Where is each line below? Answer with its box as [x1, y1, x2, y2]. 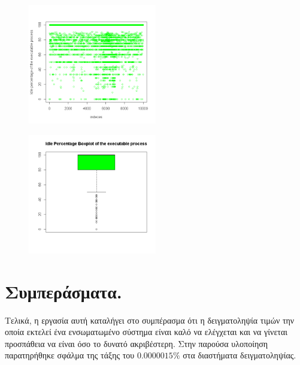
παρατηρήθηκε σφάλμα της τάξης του [5, 349, 135, 361]
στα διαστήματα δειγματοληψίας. [183, 349, 296, 361]
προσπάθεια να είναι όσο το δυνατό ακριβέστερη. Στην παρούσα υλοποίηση [5, 337, 268, 349]
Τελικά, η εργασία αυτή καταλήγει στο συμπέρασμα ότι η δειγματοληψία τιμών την [5, 313, 295, 326]
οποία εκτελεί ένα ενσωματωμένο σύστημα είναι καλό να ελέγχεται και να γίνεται [5, 325, 287, 338]
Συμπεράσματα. [5, 279, 122, 303]
